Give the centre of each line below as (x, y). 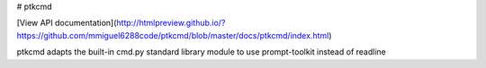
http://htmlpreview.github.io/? (171, 23)
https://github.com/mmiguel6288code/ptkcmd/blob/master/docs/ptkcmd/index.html (173, 35)
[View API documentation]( (67, 23)
